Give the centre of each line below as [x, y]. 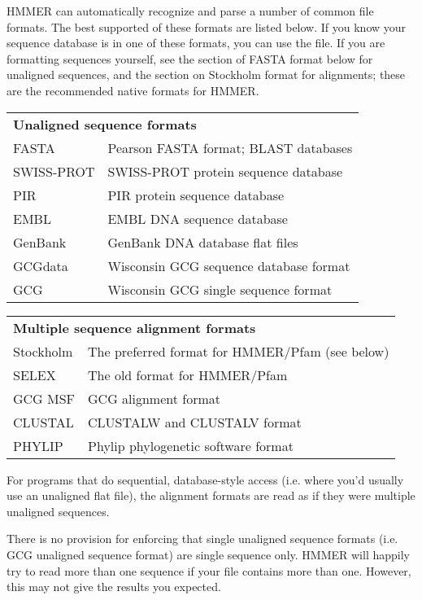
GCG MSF [44, 398]
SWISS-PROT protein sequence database [225, 171]
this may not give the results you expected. [114, 587]
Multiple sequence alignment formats [135, 327]
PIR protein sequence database [196, 195]
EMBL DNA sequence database [198, 218]
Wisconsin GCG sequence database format [229, 265]
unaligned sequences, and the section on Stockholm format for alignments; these [206, 74]
